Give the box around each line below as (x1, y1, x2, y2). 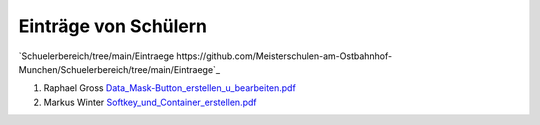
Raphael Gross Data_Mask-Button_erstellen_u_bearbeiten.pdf (43, 82, 297, 94)
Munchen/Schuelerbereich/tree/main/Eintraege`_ (18, 63, 220, 75)
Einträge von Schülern (18, 15, 208, 37)
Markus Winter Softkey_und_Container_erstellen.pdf (43, 96, 257, 108)
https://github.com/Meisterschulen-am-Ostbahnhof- (176, 50, 393, 62)
